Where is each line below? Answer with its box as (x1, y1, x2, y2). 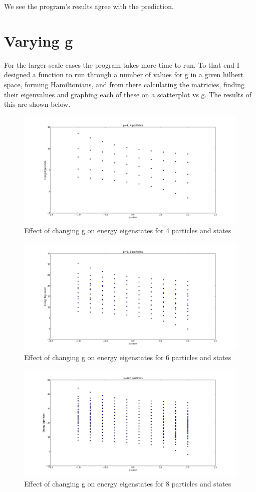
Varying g (4, 30, 73, 51)
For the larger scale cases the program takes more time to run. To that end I (4, 59, 239, 70)
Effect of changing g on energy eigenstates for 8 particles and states (24, 478, 231, 488)
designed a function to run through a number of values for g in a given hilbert (4, 69, 243, 80)
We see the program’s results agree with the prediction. (4, 1, 174, 11)
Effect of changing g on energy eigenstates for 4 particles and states (24, 225, 231, 236)
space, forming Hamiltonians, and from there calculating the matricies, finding (4, 79, 244, 89)
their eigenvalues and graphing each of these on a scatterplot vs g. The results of (4, 89, 251, 99)
